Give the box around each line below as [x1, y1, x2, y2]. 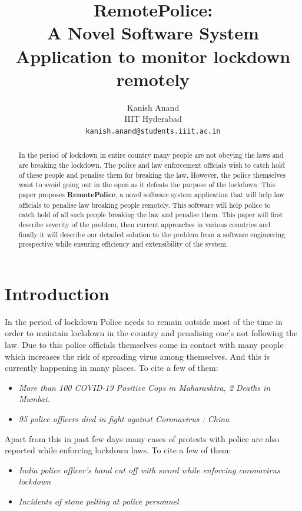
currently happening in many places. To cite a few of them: [5, 361, 218, 374]
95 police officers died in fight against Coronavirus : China [18, 412, 230, 424]
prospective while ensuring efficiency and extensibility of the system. [18, 239, 228, 249]
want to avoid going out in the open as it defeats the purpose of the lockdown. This [18, 180, 276, 190]
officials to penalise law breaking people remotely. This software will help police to [18, 200, 271, 210]
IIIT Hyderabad [124, 112, 182, 125]
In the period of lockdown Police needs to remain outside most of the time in [5, 315, 283, 327]
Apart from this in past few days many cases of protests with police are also [5, 432, 280, 444]
